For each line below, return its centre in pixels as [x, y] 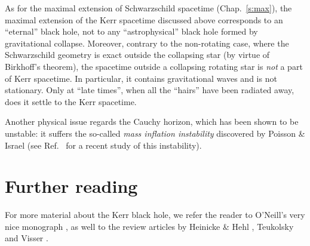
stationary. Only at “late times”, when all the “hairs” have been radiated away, [150, 90]
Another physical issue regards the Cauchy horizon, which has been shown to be [152, 122]
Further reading [71, 186]
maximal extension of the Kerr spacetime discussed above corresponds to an [144, 19]
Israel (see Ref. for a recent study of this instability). [103, 145]
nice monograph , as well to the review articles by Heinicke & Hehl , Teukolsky [149, 226]
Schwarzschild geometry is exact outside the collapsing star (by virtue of [137, 55]
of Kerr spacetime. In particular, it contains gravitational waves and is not [141, 78]
